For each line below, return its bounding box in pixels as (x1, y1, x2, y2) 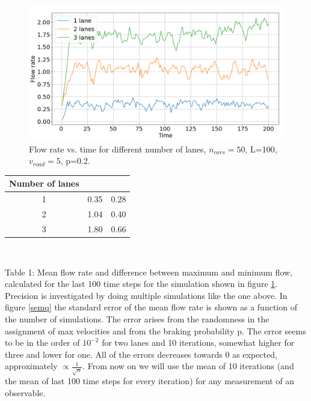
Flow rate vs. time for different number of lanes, (29, 142, 206, 155)
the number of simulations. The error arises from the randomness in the (5, 312, 269, 325)
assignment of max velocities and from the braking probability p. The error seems (5, 324, 306, 337)
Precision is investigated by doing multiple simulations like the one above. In (5, 289, 288, 301)
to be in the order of (5, 336, 80, 349)
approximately (5, 360, 58, 372)
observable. (5, 386, 46, 399)
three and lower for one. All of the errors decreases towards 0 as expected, (5, 348, 277, 360)
